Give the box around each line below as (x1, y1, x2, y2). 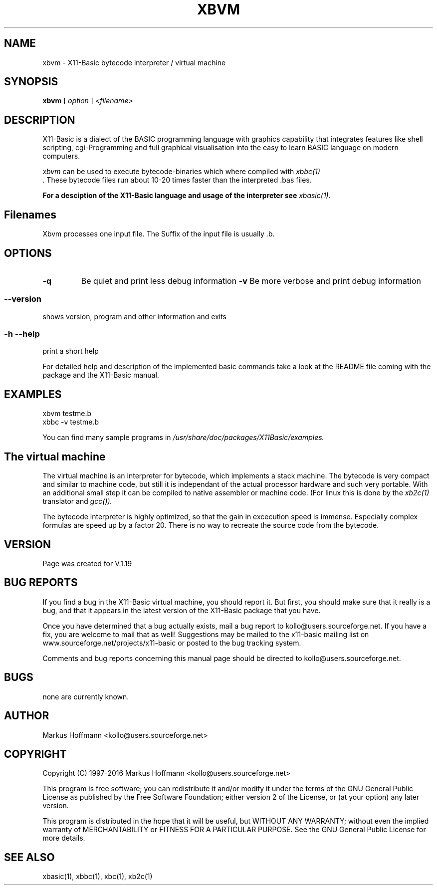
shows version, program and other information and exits (42, 312, 226, 321)
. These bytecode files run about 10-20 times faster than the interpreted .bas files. (42, 176, 312, 185)
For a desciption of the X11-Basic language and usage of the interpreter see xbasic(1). (42, 191, 331, 200)
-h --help (4, 329, 40, 339)
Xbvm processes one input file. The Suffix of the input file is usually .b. (42, 229, 275, 238)
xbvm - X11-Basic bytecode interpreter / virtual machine (42, 58, 226, 67)
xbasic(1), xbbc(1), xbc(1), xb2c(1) (42, 872, 153, 881)
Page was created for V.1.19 (42, 559, 132, 568)
